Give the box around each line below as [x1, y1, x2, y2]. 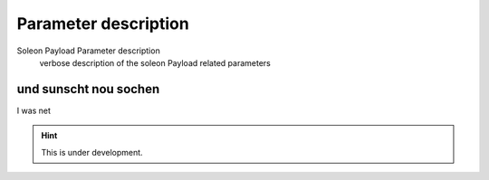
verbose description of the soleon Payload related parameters [39, 57, 271, 68]
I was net [16, 105, 52, 116]
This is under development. [41, 147, 144, 157]
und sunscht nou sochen [16, 81, 160, 97]
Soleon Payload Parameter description [16, 45, 160, 56]
